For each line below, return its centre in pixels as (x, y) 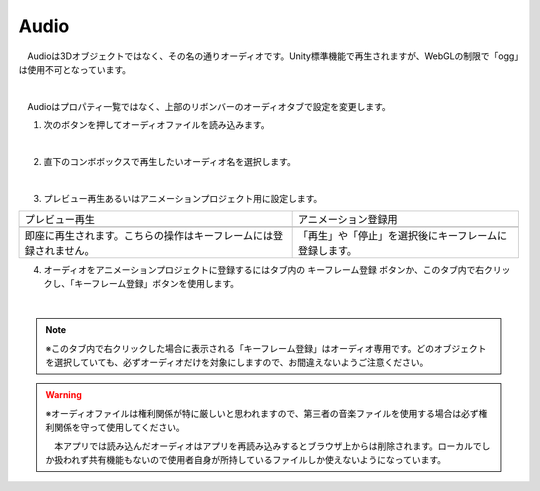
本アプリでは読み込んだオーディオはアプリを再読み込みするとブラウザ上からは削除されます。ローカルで (267, 446)
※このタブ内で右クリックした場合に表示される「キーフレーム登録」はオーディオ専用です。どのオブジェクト (266, 348)
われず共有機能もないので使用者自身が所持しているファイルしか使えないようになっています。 (254, 459)
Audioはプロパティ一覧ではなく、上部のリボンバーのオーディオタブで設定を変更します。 (209, 106)
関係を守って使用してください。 (119, 427)
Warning (63, 395)
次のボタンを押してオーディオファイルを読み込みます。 (156, 125)
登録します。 (327, 251)
